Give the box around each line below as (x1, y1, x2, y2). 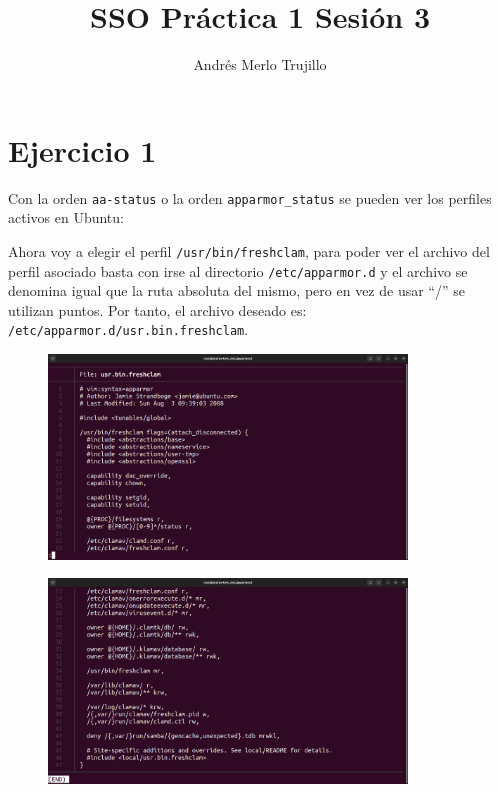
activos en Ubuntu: (8, 207, 124, 228)
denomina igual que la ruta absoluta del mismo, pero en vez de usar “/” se (8, 280, 465, 301)
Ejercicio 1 (8, 129, 157, 170)
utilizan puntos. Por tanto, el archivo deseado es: (8, 299, 307, 320)
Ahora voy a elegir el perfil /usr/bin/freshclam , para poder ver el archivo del (8, 240, 490, 261)
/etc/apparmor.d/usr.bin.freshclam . (8, 319, 249, 340)
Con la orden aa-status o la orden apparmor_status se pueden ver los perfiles (8, 187, 492, 208)
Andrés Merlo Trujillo (193, 54, 327, 75)
